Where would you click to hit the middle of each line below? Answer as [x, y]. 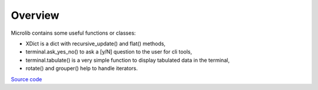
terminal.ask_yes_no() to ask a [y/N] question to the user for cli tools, [109, 52]
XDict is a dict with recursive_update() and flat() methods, [96, 44]
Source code [26, 79]
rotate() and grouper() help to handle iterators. [82, 68]
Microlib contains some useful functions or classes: [73, 33]
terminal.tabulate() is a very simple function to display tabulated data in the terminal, [127, 60]
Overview [35, 15]
